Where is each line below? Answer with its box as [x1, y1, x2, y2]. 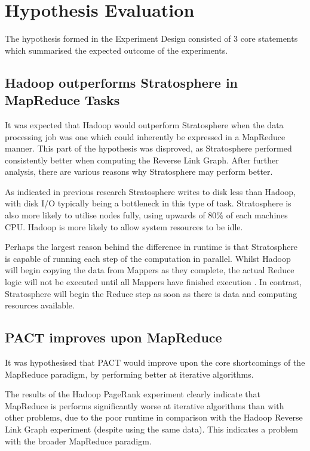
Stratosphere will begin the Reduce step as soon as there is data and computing [5, 287, 297, 299]
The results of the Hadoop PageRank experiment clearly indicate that [5, 388, 261, 400]
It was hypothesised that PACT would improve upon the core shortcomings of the [5, 356, 305, 369]
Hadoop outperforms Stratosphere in [5, 73, 238, 91]
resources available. [5, 299, 75, 311]
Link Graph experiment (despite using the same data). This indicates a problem [5, 422, 298, 435]
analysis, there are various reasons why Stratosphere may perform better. [5, 165, 273, 178]
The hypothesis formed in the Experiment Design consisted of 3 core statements [5, 32, 298, 45]
